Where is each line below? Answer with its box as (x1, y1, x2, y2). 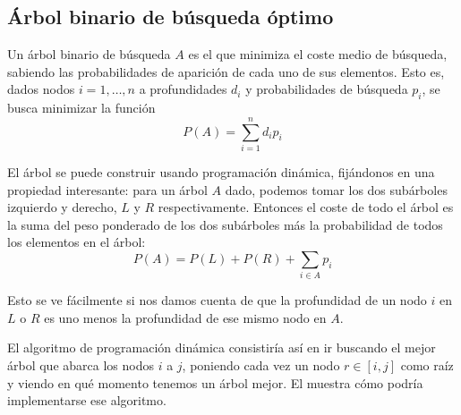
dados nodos (7, 80, 75, 98)
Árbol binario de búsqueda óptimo (7, 3, 334, 30)
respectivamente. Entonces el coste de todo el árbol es (158, 198, 454, 216)
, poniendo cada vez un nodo (182, 355, 340, 374)
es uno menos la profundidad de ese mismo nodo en (44, 308, 327, 326)
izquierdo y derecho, (7, 198, 117, 216)
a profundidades (139, 80, 227, 98)
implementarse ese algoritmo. (7, 391, 166, 410)
